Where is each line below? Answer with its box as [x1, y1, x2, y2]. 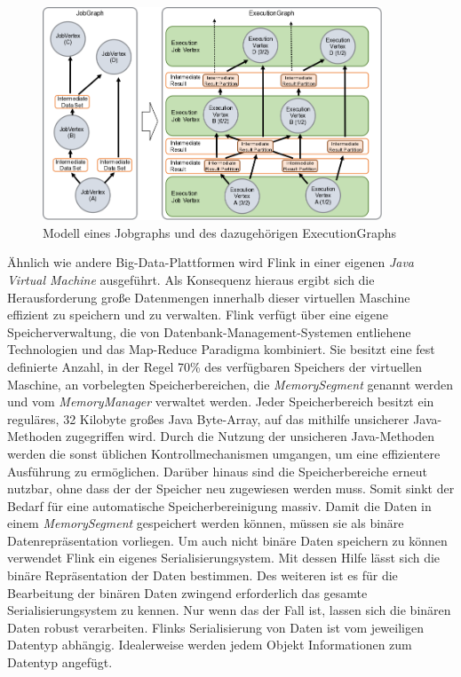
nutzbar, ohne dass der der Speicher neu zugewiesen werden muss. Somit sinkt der [7, 479, 455, 498]
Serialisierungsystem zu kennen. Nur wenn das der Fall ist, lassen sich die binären [7, 601, 451, 619]
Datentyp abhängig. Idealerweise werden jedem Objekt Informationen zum [7, 635, 412, 654]
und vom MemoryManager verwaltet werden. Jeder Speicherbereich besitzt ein [7, 392, 434, 411]
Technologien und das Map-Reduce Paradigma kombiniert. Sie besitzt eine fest [7, 340, 435, 358]
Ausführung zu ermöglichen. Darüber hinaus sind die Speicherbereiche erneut [7, 461, 427, 480]
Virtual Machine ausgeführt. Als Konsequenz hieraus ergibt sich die [7, 270, 375, 288]
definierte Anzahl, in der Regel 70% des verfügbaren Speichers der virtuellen [7, 357, 422, 375]
